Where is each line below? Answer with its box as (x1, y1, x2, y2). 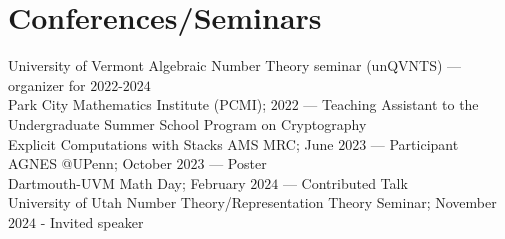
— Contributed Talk (282, 172, 408, 193)
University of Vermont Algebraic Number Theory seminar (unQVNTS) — (8, 55, 462, 76)
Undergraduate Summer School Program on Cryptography (8, 113, 367, 134)
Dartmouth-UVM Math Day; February (8, 172, 246, 193)
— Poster (209, 153, 267, 174)
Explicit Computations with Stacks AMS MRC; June (8, 133, 334, 154)
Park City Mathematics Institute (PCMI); (8, 94, 267, 115)
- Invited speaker (40, 211, 144, 232)
